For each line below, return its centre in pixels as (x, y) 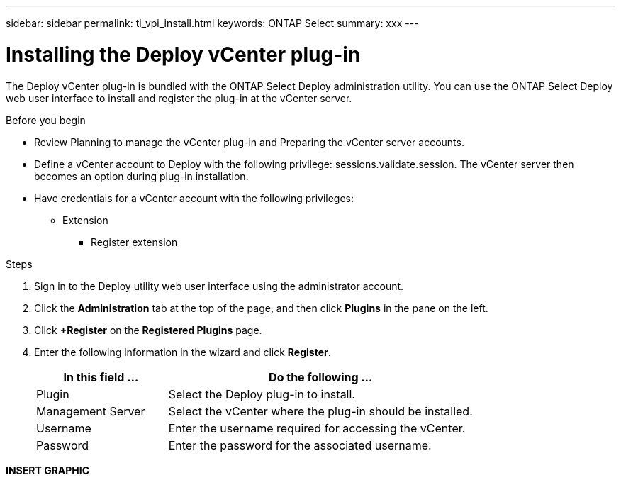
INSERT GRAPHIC (48, 470)
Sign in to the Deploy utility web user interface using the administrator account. (219, 286)
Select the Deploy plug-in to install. (262, 394)
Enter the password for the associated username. (300, 445)
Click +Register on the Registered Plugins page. (148, 330)
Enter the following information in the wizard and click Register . (183, 352)
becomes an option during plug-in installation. (141, 176)
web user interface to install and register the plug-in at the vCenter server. (179, 98)
